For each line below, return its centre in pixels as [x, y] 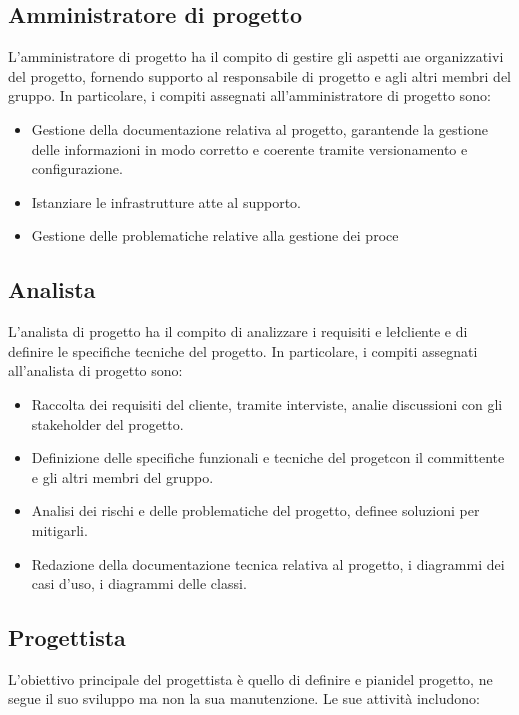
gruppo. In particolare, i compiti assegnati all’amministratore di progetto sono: [249, 95]
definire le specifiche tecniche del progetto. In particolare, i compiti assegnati [243, 350]
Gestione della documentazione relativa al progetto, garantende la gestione [259, 128]
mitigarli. [59, 529]
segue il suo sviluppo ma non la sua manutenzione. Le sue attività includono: [244, 698]
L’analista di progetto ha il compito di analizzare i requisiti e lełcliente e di [238, 331]
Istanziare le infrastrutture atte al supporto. [166, 201]
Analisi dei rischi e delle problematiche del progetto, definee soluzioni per [255, 510]
